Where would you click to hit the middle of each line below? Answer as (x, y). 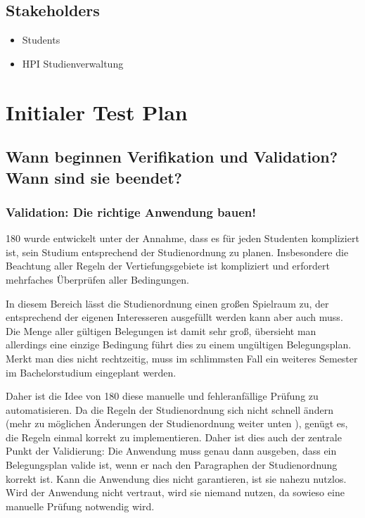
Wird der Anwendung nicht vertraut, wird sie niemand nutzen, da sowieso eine (175, 492)
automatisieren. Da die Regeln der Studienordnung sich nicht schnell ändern (169, 409)
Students (41, 40)
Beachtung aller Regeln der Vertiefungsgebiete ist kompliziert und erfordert (168, 266)
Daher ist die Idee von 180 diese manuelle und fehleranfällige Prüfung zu (162, 396)
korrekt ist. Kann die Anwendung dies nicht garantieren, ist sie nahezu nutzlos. (176, 478)
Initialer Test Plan (97, 112)
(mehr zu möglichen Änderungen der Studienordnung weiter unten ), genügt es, (177, 423)
